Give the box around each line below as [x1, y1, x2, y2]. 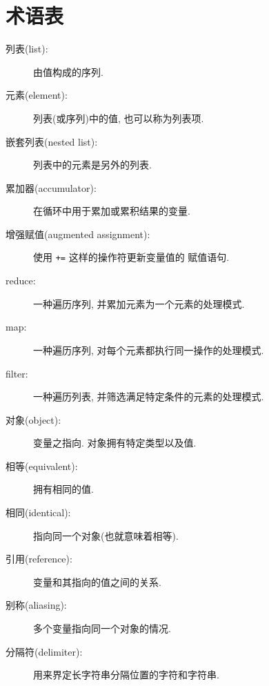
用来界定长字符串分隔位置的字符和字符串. [33, 667, 219, 682]
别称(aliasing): [6, 598, 67, 612]
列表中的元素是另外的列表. [33, 157, 152, 172]
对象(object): [6, 412, 61, 427]
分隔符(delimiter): [6, 644, 83, 658]
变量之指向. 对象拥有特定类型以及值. [33, 435, 197, 450]
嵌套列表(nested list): [6, 134, 98, 148]
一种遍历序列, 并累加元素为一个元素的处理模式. [33, 296, 245, 311]
